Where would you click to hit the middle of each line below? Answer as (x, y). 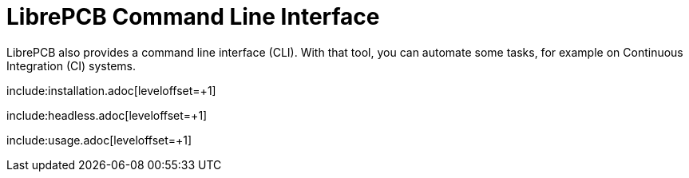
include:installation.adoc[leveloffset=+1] (111, 90)
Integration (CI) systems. (71, 65)
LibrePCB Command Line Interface (193, 17)
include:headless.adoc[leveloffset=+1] (107, 115)
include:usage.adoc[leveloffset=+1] (99, 140)
